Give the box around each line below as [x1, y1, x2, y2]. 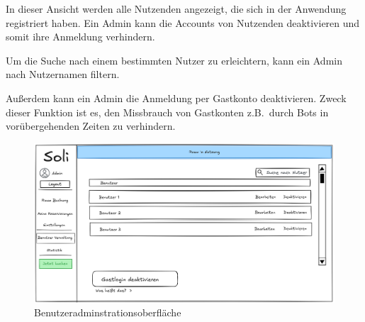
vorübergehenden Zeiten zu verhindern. [6, 118, 176, 133]
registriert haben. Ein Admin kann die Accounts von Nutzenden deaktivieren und [6, 15, 360, 30]
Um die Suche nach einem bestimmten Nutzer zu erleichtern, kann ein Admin [6, 52, 342, 67]
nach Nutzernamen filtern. [6, 67, 120, 82]
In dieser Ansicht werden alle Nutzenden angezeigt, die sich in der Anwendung [6, 1, 347, 16]
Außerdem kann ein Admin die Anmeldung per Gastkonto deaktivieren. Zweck [6, 90, 347, 105]
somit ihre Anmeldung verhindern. [6, 29, 155, 44]
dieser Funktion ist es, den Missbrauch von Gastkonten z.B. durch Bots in [6, 104, 329, 119]
